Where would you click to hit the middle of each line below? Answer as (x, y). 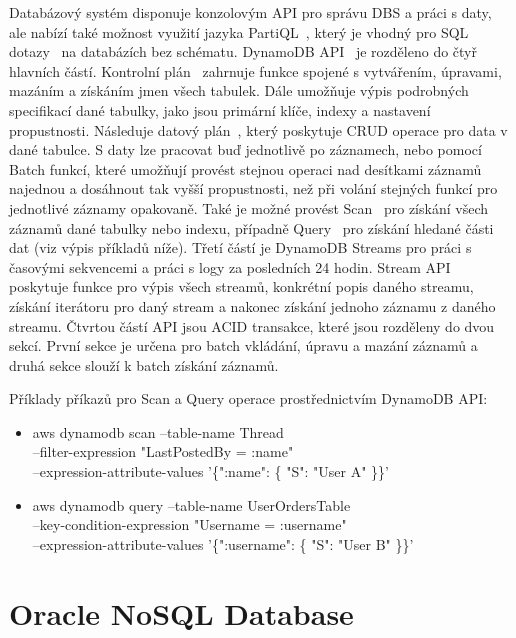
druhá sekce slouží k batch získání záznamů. (144, 364)
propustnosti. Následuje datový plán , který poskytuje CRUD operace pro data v (258, 129)
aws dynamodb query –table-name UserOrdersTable (191, 504)
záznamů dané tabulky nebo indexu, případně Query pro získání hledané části (251, 227)
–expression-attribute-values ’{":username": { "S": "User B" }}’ (223, 543)
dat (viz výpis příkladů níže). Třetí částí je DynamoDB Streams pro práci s (240, 247)
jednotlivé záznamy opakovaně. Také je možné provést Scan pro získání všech (248, 207)
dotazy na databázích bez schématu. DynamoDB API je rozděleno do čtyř (243, 51)
